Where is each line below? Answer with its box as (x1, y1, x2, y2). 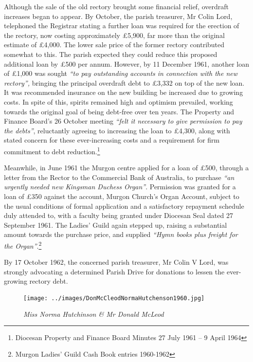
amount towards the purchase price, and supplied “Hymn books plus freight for (4, 229, 238, 239)
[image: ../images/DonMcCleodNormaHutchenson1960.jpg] (23, 294, 205, 302)
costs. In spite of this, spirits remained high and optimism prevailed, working (4, 96, 233, 107)
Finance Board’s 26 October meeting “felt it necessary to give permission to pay (4, 116, 242, 126)
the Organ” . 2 (4, 239, 42, 251)
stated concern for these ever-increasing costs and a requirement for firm (4, 135, 220, 145)
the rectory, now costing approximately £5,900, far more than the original (4, 30, 225, 40)
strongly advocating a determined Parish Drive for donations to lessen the (4, 266, 225, 276)
